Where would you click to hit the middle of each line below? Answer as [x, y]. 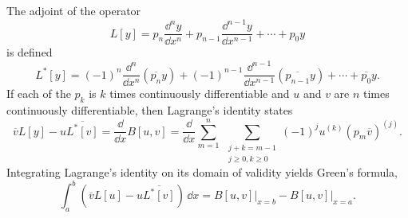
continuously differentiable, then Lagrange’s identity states [150, 110]
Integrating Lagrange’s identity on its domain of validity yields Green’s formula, [202, 172]
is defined [30, 52]
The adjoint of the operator [74, 10]
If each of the [39, 93]
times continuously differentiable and [200, 93]
